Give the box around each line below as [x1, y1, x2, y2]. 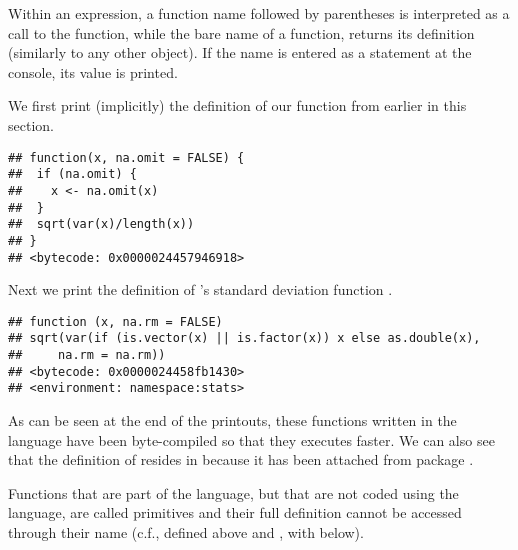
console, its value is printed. [8, 61, 178, 82]
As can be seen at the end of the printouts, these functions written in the [8, 410, 457, 431]
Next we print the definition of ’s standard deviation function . [8, 279, 393, 300]
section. [8, 114, 54, 135]
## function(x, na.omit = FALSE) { [8, 150, 245, 165]
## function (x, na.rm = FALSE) [8, 314, 223, 329]
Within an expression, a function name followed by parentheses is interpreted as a [8, 3, 510, 23]
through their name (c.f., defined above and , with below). [8, 522, 364, 542]
